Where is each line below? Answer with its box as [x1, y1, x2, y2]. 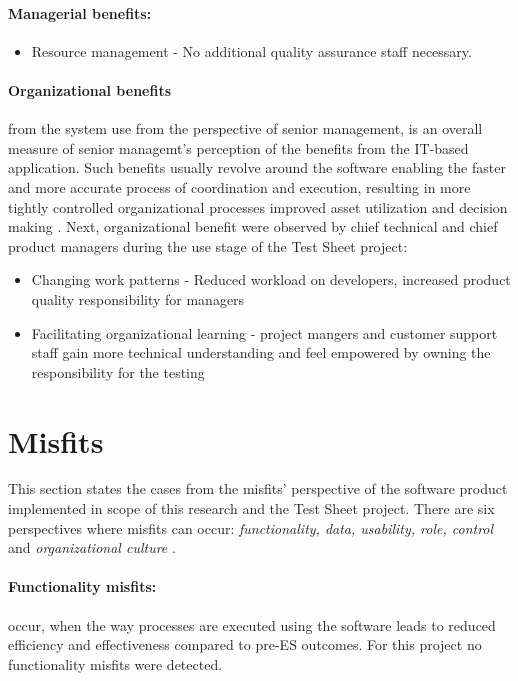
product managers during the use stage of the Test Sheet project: [8, 235, 408, 256]
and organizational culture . [8, 537, 176, 558]
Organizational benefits [8, 79, 172, 100]
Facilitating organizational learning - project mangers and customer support [31, 322, 498, 343]
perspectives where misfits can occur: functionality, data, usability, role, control [8, 517, 494, 538]
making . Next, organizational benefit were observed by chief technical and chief [8, 216, 498, 237]
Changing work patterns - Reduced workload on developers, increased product [31, 269, 511, 290]
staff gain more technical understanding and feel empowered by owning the [31, 342, 491, 363]
